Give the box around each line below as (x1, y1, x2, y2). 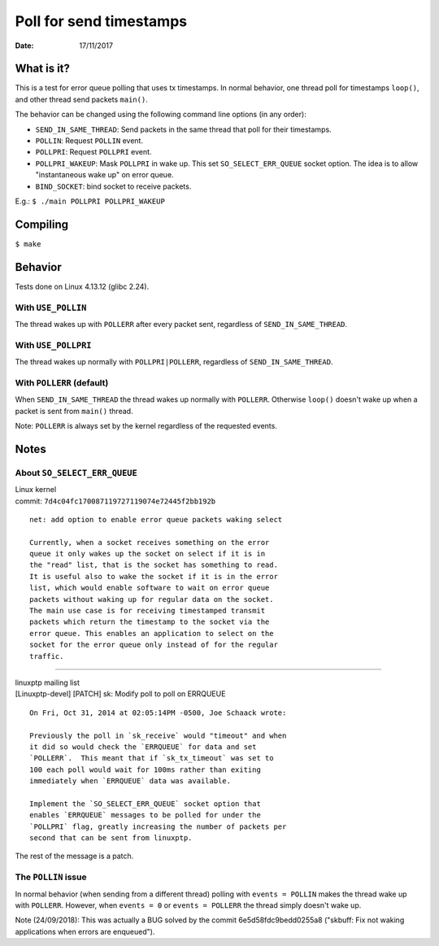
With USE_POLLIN (15, 302, 87, 313)
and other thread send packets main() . (15, 94, 148, 104)
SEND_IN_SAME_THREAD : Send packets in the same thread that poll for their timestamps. (35, 124, 333, 134)
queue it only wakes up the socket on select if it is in (29, 549, 266, 559)
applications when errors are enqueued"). (15, 926, 155, 936)
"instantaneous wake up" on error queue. (35, 170, 174, 180)
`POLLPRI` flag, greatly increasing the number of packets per (29, 822, 287, 831)
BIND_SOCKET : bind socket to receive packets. (35, 181, 192, 191)
